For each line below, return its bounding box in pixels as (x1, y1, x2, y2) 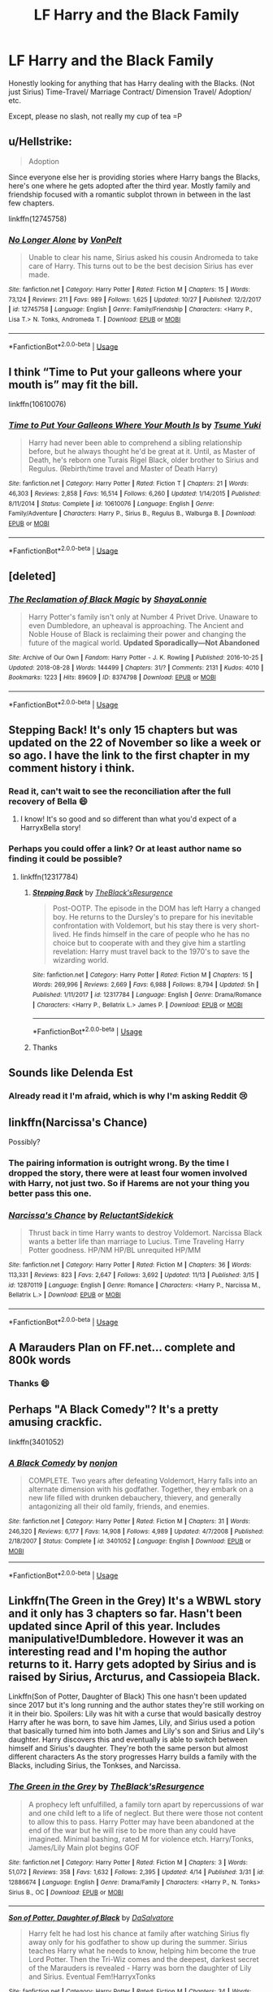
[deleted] (8, 569, 57, 582)
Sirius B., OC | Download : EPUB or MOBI (8, 1888, 123, 1896)
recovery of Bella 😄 (8, 796, 88, 807)
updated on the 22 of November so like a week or (8, 736, 262, 750)
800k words (8, 1353, 71, 1366)
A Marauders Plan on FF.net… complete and (8, 1340, 236, 1354)
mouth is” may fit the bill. (8, 378, 139, 392)
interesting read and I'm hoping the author (8, 1645, 227, 1659)
